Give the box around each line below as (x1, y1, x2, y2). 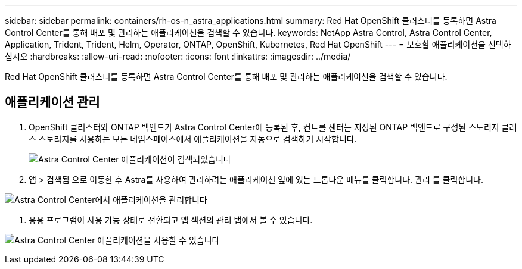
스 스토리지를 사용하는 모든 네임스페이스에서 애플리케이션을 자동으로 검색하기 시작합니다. (29, 133, 357, 144)
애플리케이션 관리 (5, 95, 100, 110)
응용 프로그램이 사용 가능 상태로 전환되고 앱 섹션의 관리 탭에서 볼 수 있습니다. (29, 214, 313, 225)
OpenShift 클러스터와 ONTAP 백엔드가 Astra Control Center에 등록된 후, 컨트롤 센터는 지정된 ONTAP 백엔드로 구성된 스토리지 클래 (29, 121, 517, 132)
